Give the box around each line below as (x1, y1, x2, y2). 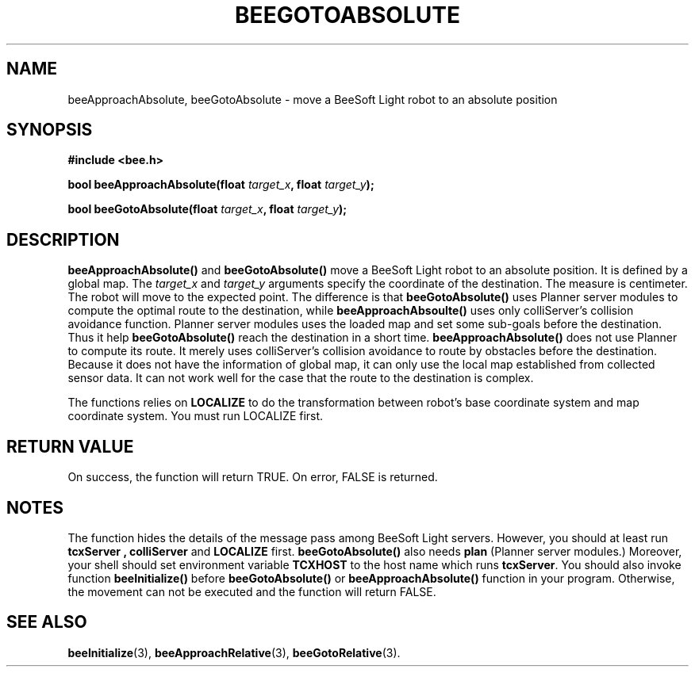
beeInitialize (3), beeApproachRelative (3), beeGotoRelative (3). (67, 645, 401, 660)
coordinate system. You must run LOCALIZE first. (67, 409, 324, 423)
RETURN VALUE (6, 436, 134, 457)
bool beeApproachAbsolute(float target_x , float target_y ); (67, 178, 374, 192)
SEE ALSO (6, 612, 87, 633)
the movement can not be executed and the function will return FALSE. (67, 584, 436, 598)
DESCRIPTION (6, 229, 120, 250)
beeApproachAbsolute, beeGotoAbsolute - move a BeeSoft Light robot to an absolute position (67, 92, 558, 106)
